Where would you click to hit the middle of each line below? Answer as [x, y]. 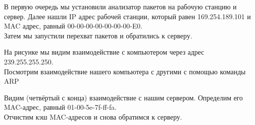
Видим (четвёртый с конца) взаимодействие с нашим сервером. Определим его [124, 97]
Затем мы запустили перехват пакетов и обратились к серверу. [98, 35]
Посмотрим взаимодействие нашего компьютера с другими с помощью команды [125, 71]
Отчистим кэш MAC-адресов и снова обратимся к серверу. [93, 116]
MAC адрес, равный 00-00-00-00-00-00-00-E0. [73, 26]
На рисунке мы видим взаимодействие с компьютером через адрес [104, 52]
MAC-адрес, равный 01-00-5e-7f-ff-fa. [60, 107]
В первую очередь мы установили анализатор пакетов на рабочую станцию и [120, 6]
